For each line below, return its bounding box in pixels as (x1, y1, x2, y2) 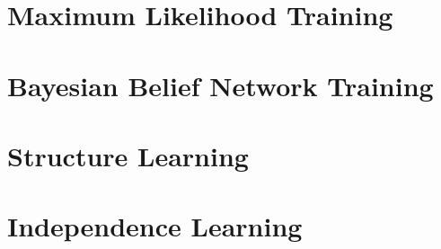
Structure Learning (7, 137, 249, 173)
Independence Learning (7, 208, 303, 245)
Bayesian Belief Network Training (7, 67, 434, 103)
